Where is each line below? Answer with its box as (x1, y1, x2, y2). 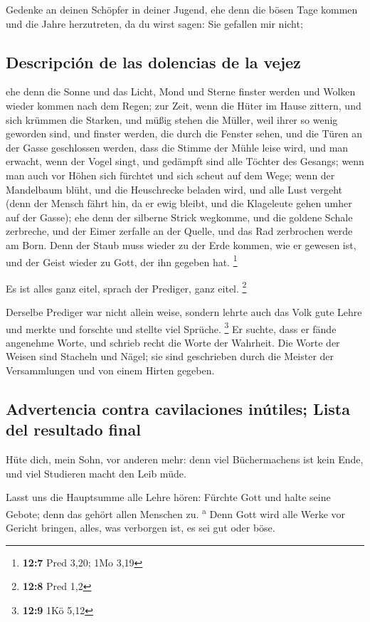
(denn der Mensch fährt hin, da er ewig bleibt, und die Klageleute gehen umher (6, 196, 352, 211)
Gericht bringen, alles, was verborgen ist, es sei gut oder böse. (6, 520, 275, 535)
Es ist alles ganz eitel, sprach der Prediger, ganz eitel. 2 (6, 278, 247, 295)
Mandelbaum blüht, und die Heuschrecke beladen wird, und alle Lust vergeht (6, 181, 343, 196)
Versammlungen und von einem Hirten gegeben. (6, 363, 215, 378)
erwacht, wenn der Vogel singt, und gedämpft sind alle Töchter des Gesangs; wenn (6, 154, 364, 169)
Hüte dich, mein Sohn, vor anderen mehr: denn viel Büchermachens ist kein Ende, (6, 452, 364, 467)
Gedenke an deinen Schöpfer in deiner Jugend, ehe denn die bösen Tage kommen (6, 2, 358, 16)
